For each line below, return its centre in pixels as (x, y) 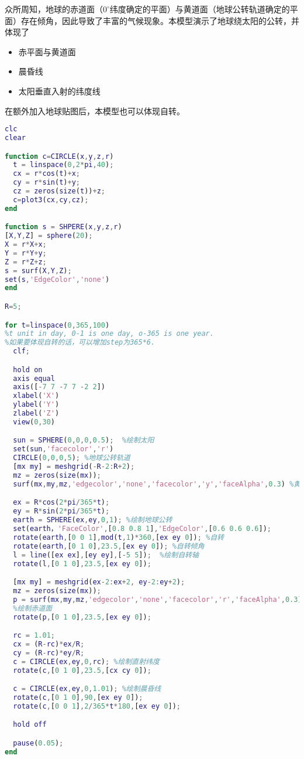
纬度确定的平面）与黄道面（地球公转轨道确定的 (200, 9)
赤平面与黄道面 (47, 51)
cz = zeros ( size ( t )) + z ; (59, 191)
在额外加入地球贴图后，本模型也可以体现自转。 (95, 110)
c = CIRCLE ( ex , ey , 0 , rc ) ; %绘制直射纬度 (86, 661)
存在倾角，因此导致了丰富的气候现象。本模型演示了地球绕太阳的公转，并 (160, 20)
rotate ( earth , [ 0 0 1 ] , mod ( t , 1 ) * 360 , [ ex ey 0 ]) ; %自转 (118, 537)
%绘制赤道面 (32, 608)
